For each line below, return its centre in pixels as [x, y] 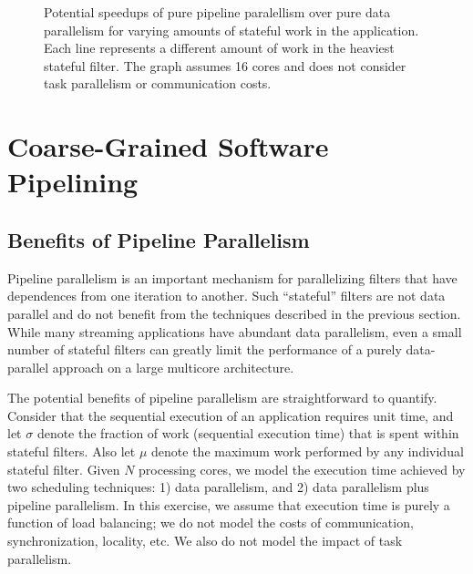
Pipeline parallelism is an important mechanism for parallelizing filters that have [232, 277]
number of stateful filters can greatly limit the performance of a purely [205, 349]
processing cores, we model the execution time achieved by [302, 469]
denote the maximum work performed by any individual [308, 451]
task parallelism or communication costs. [158, 83]
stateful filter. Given [64, 469]
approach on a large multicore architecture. [173, 367]
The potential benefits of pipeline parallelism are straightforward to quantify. [222, 398]
